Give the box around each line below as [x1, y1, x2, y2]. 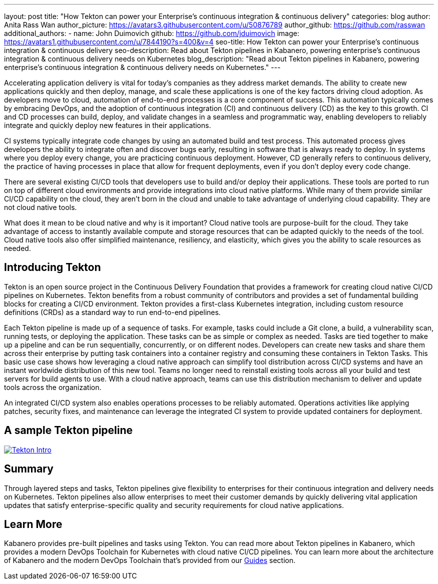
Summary [4, 462, 53, 475]
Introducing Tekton [4, 261, 101, 274]
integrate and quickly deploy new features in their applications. [4, 121, 211, 129]
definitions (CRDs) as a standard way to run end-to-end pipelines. [4, 307, 221, 316]
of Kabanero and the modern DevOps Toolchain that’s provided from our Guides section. [4, 556, 295, 565]
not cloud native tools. [4, 203, 77, 211]
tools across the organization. [4, 382, 101, 391]
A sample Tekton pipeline [4, 424, 133, 437]
